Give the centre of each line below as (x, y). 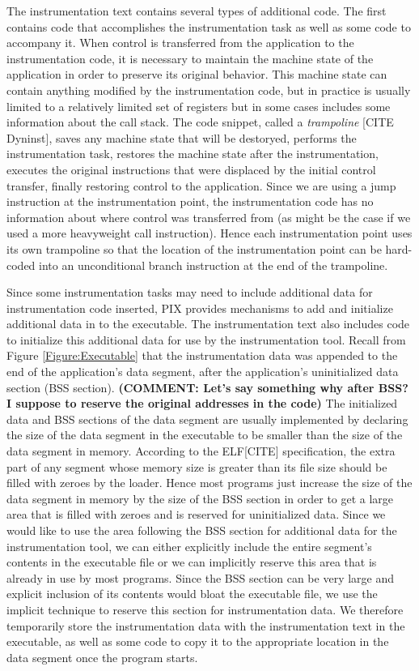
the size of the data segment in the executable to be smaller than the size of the (205, 435)
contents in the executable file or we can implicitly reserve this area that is (192, 562)
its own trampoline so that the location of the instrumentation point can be (194, 248)
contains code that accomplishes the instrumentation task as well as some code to (209, 26)
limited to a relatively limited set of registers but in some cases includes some (199, 106)
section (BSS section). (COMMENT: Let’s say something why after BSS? (207, 387)
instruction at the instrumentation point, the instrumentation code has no (190, 201)
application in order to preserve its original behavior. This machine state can (197, 74)
